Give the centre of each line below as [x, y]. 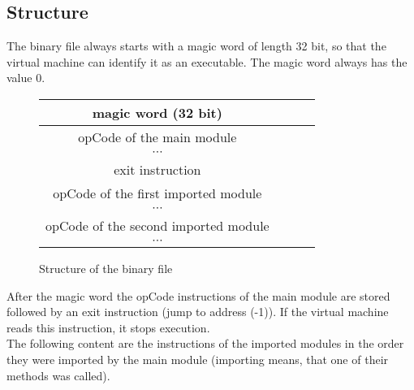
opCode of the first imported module [157, 193]
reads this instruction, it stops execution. [108, 327]
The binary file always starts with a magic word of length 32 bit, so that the [196, 46]
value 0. [26, 78]
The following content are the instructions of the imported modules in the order [205, 343]
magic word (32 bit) [157, 112]
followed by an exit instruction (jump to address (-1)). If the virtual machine [198, 312]
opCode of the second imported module [157, 225]
